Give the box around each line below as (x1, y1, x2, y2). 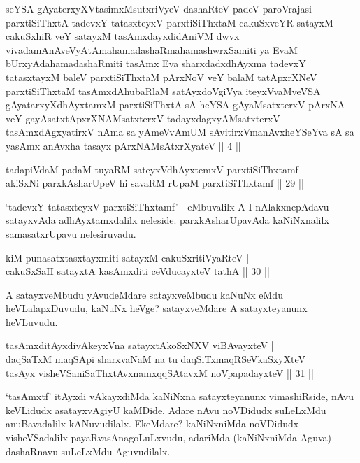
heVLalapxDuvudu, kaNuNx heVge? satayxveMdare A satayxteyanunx (6, 301, 308, 315)
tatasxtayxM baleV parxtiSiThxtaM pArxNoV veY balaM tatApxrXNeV (6, 69, 317, 84)
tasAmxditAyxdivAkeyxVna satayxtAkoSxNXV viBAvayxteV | (6, 338, 274, 352)
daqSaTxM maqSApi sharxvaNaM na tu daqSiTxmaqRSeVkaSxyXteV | (6, 352, 312, 366)
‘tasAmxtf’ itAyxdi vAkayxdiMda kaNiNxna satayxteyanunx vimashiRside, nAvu (6, 389, 354, 404)
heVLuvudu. (6, 314, 58, 329)
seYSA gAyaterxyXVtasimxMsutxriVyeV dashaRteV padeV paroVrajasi (6, 1, 312, 15)
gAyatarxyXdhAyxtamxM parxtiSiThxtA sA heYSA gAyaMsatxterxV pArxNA (6, 97, 345, 112)
